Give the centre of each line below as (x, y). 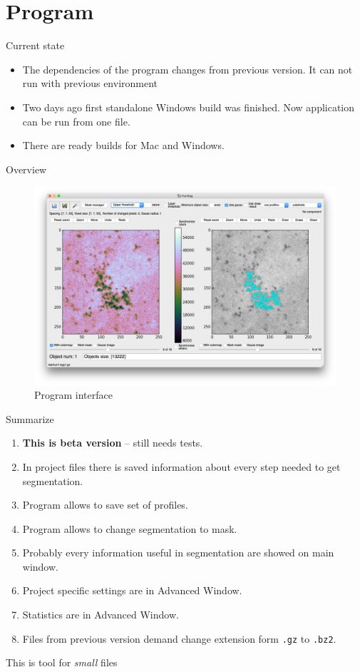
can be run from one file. (76, 121)
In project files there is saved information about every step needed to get (181, 466)
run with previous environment (90, 83)
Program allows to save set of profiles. (105, 505)
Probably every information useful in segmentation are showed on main (178, 553)
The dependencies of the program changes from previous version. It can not (187, 69)
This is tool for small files (62, 662)
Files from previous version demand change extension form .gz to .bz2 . (179, 638)
